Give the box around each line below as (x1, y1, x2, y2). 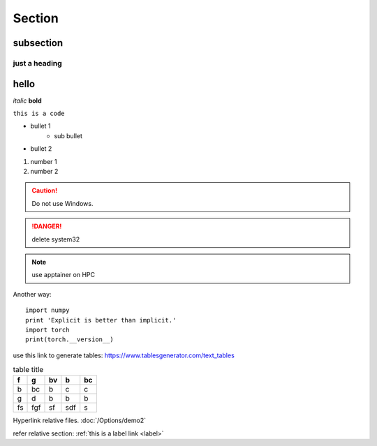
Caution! (31, 186, 58, 195)
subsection (13, 37, 64, 49)
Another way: (13, 290, 52, 298)
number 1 (30, 157, 57, 165)
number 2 (30, 167, 59, 175)
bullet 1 (30, 122, 52, 131)
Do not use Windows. (31, 199, 94, 207)
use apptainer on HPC (31, 271, 96, 279)
